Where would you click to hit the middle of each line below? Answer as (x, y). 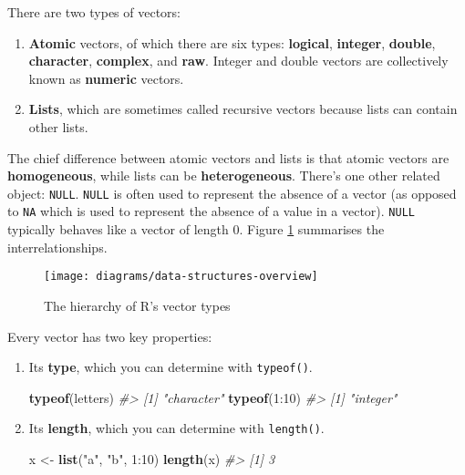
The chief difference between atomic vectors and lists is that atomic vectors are (228, 157)
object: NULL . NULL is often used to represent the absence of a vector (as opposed (232, 193)
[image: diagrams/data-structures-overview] (181, 277)
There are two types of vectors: (94, 12)
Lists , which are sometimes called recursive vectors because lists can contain (243, 109)
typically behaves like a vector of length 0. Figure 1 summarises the (196, 229)
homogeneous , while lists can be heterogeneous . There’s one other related (224, 176)
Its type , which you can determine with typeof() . (170, 367)
